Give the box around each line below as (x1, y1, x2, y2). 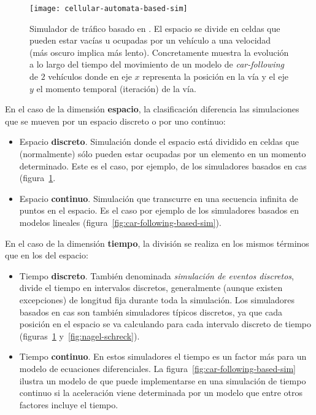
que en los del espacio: (5, 249, 88, 262)
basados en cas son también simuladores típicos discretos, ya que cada (19, 305, 282, 318)
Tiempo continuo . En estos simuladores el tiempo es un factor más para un (19, 350, 307, 363)
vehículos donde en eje (48, 70, 132, 83)
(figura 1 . (19, 171, 56, 184)
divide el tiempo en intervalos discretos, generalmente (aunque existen (19, 281, 283, 294)
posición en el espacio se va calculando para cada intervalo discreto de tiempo (19, 317, 312, 330)
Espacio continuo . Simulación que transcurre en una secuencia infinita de (19, 192, 298, 204)
